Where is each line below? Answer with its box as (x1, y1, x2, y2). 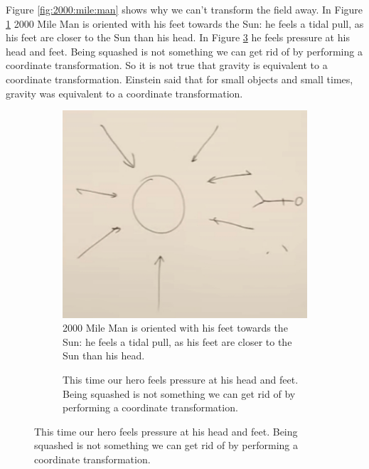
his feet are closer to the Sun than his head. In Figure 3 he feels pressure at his (6, 30, 350, 45)
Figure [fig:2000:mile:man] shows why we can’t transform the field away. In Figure (6, 2, 363, 16)
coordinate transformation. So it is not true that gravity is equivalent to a (6, 58, 328, 73)
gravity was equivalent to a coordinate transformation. (6, 85, 243, 100)
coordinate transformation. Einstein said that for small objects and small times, (6, 71, 353, 86)
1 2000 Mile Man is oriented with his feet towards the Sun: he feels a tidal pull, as (6, 16, 364, 31)
